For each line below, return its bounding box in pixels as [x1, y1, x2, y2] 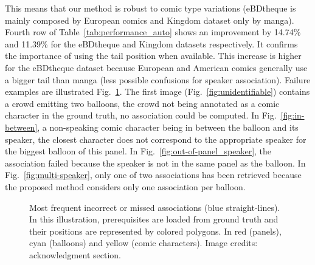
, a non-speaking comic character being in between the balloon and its [37, 120, 299, 133]
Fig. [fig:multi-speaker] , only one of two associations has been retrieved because [5, 168, 302, 181]
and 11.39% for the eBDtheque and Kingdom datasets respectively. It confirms [5, 37, 298, 50]
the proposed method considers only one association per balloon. [5, 180, 246, 193]
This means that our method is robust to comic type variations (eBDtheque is [5, 2, 296, 14]
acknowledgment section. [29, 248, 121, 261]
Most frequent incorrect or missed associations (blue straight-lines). [29, 201, 280, 213]
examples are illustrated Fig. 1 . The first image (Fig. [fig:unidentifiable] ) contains [5, 85, 310, 98]
